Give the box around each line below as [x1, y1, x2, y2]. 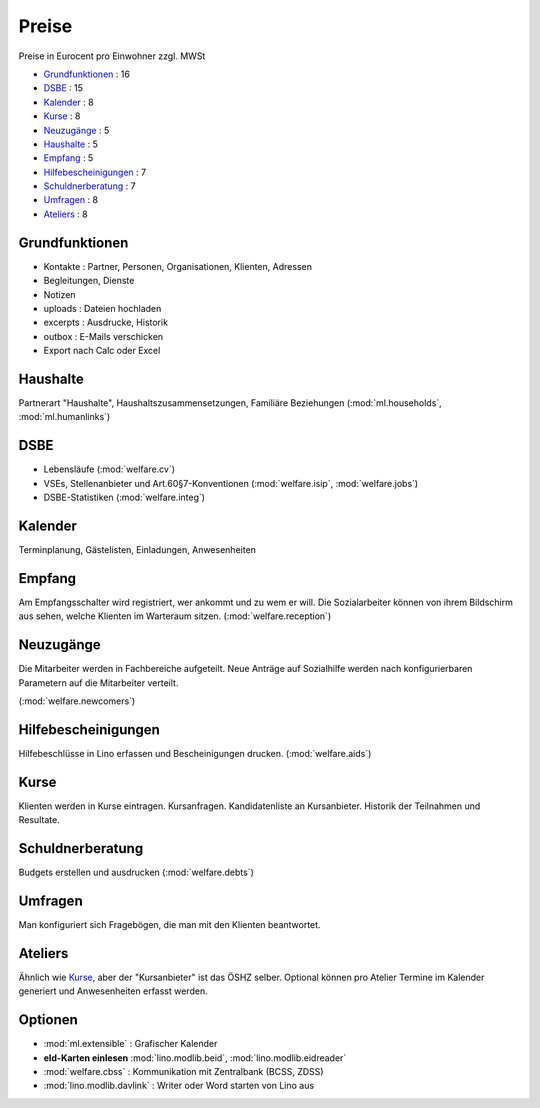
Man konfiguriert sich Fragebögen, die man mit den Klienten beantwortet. [18, 918, 321, 930]
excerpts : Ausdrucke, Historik [43, 316, 169, 329]
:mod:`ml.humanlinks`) [18, 411, 111, 423]
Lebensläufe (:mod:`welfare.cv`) [43, 463, 175, 475]
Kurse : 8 [43, 110, 81, 122]
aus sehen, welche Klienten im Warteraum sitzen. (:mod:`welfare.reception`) [18, 610, 332, 622]
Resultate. [18, 814, 60, 826]
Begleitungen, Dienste [43, 275, 135, 287]
